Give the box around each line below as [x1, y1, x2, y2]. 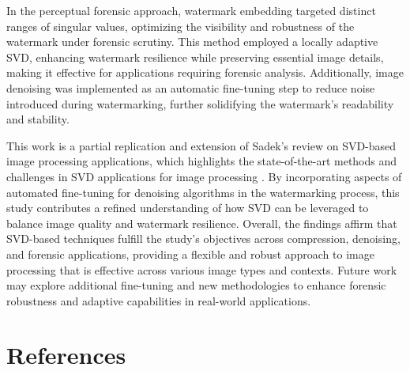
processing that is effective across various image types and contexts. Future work [6, 261, 397, 278]
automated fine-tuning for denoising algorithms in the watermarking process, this [6, 184, 400, 200]
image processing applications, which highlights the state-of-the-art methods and [6, 153, 397, 169]
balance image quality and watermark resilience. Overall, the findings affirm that [6, 214, 397, 231]
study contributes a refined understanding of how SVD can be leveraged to [6, 199, 369, 216]
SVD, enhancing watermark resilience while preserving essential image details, [6, 48, 384, 65]
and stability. [6, 111, 70, 127]
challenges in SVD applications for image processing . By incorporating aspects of [6, 168, 402, 184]
